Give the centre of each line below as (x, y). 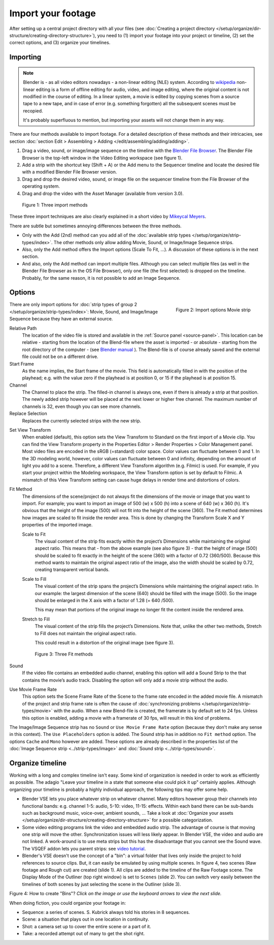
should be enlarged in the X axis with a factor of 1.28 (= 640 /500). (105, 601)
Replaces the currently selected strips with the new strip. (82, 421)
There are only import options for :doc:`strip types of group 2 (73, 305)
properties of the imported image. (57, 525)
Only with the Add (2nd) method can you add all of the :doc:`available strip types (107, 235)
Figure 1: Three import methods (55, 205)
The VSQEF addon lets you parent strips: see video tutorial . (84, 848)
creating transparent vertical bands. (72, 570)
